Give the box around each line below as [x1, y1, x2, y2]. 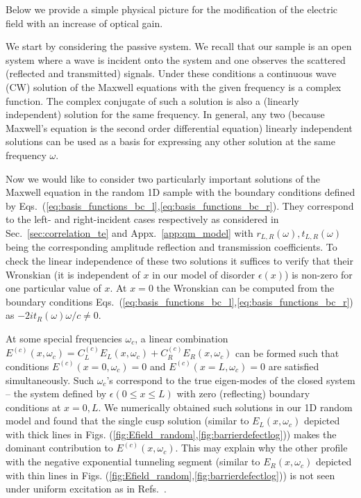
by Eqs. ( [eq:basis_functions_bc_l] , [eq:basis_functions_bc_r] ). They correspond [6, 198, 354, 213]
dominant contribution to [6, 440, 113, 455]
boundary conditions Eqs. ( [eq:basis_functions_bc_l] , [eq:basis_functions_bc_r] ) [6, 294, 353, 308]
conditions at [6, 399, 61, 414]
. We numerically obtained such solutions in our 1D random [98, 399, 353, 414]
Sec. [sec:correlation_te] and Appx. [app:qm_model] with [6, 225, 253, 240]
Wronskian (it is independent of [6, 267, 140, 281]
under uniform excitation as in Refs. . [6, 481, 167, 496]
